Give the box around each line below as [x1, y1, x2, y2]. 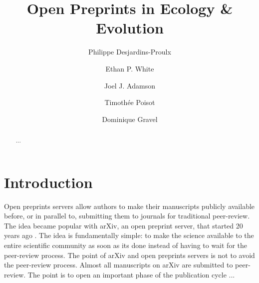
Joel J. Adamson [104, 80, 155, 90]
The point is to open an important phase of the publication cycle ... [27, 269, 235, 279]
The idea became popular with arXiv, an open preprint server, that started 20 [4, 220, 243, 230]
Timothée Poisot [104, 97, 155, 107]
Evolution [96, 17, 164, 38]
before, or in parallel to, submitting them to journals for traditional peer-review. [4, 210, 250, 221]
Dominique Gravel [102, 113, 158, 124]
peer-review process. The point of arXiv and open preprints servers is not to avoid [4, 249, 255, 260]
